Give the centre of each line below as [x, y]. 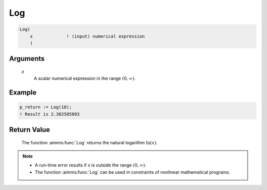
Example [23, 93]
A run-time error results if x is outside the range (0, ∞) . [90, 165]
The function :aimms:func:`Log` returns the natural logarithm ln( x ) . [89, 142]
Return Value [30, 130]
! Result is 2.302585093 [50, 114]
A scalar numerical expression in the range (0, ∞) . [85, 78]
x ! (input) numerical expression [88, 36]
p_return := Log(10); [46, 107]
